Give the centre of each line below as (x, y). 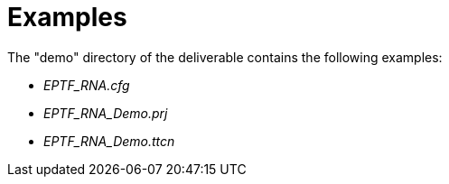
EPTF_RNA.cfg (87, 85)
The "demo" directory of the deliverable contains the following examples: (225, 57)
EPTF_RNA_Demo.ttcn (109, 141)
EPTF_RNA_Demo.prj (106, 113)
